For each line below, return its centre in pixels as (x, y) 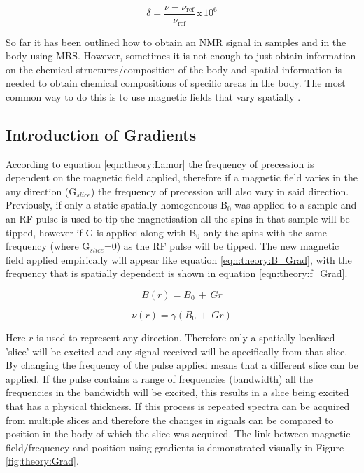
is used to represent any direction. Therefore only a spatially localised (186, 338)
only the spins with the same (265, 232)
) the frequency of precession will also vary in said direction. (220, 191)
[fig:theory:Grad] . (42, 461)
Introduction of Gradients (101, 134)
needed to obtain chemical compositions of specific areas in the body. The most (176, 83)
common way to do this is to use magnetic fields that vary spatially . (153, 96)
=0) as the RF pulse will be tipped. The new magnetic (222, 246)
